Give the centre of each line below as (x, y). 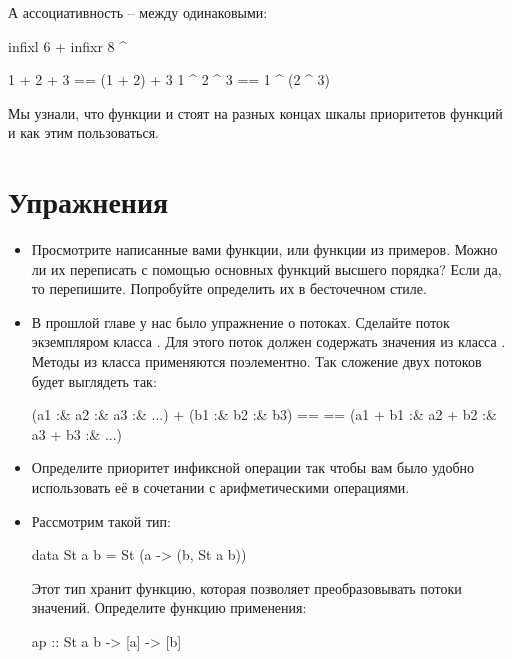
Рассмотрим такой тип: (101, 520)
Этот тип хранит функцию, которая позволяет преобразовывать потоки (246, 587)
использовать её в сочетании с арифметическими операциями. (220, 487)
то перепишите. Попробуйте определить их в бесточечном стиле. (229, 288)
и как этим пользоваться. (84, 132)
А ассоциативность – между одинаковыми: (138, 12)
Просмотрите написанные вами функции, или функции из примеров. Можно (264, 249)
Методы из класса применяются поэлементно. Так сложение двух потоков (256, 361)
